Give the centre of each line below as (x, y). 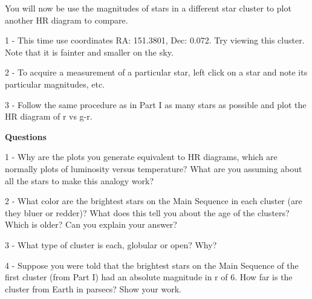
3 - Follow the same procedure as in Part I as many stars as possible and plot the (156, 104)
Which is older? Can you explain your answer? (91, 224)
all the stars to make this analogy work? (80, 180)
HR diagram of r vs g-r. (49, 116)
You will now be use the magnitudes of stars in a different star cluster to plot (148, 8)
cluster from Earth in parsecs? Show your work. (93, 288)
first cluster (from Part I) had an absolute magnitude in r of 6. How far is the (149, 277)
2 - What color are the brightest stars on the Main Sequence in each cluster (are (154, 201)
